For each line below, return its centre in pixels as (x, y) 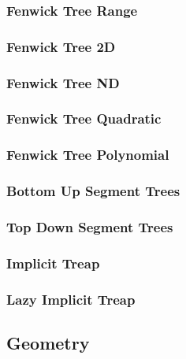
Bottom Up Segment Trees (93, 191)
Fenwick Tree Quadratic (84, 118)
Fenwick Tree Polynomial (88, 155)
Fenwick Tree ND (63, 82)
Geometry (48, 342)
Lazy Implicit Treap (71, 299)
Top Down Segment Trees (90, 226)
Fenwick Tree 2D (61, 46)
